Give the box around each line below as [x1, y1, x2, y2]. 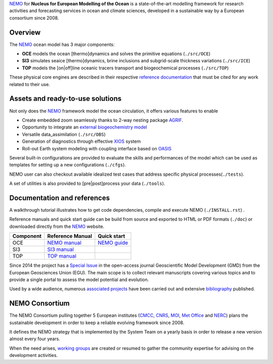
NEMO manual [47, 239, 82, 247]
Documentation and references [9, 193, 110, 202]
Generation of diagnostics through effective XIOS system [22, 138, 141, 144]
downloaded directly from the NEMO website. [9, 223, 105, 229]
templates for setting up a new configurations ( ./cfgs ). [9, 162, 126, 168]
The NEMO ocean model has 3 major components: [9, 41, 115, 48]
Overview [9, 28, 41, 36]
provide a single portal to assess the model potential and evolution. [9, 276, 149, 282]
